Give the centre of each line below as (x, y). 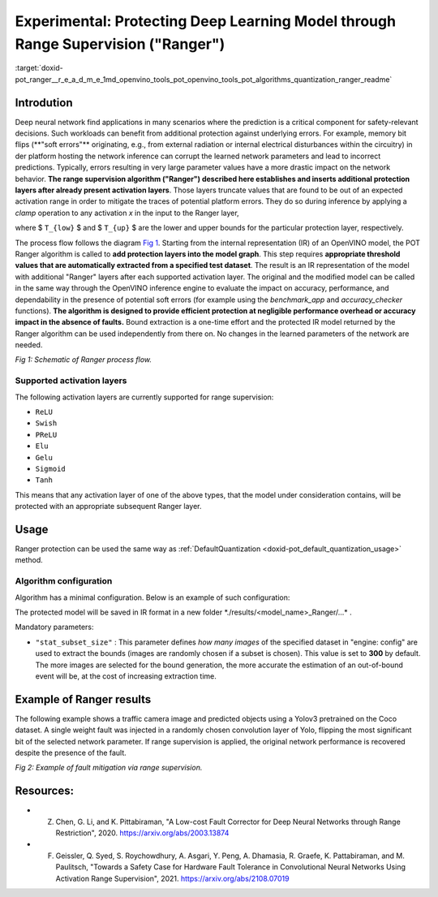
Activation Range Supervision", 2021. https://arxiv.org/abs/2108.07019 (172, 878)
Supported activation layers (71, 381)
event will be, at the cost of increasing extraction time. (126, 676)
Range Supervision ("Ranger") (120, 44)
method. (29, 560)
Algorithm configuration (64, 581)
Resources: (45, 791)
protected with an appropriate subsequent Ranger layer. (108, 507)
